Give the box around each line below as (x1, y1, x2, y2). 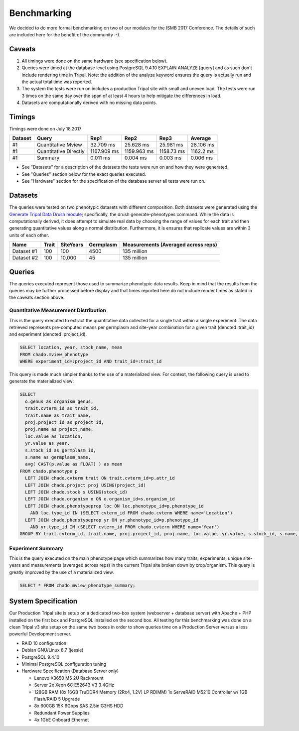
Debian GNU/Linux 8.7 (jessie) (21, 647, 84, 653)
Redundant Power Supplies (34, 710, 90, 716)
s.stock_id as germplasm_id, (25, 447, 97, 453)
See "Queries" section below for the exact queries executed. (21, 171, 147, 177)
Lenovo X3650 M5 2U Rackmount (34, 675, 104, 681)
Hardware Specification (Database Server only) (21, 668, 119, 674)
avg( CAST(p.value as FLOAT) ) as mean (25, 461, 123, 467)
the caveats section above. (9, 294, 65, 301)
